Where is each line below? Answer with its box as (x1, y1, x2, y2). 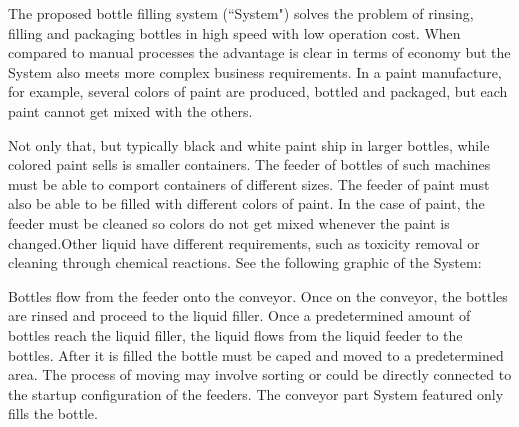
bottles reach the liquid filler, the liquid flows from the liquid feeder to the (8, 324, 463, 345)
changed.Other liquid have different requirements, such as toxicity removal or (8, 232, 480, 253)
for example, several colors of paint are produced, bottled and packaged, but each (8, 81, 508, 102)
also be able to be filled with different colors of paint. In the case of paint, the (8, 193, 485, 214)
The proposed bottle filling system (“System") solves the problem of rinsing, (8, 3, 474, 23)
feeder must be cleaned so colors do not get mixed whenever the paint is (8, 212, 450, 233)
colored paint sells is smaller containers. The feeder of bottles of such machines (8, 154, 491, 175)
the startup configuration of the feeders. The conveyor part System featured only (8, 383, 504, 404)
